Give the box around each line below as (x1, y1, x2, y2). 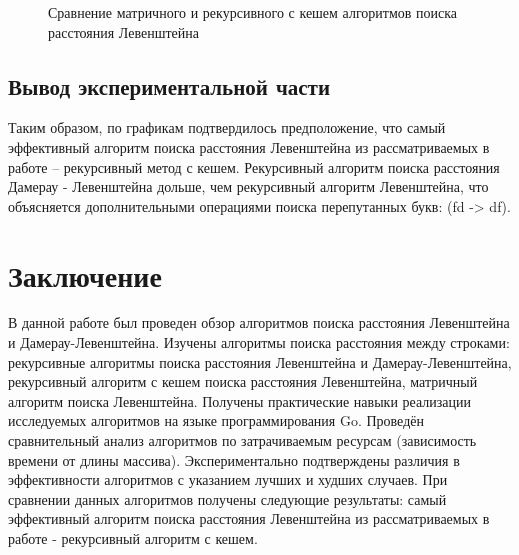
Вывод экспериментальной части (8, 70, 331, 101)
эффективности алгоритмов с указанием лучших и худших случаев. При (8, 469, 448, 490)
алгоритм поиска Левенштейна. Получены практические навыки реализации (8, 390, 471, 411)
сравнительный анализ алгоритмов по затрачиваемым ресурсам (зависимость (8, 430, 477, 451)
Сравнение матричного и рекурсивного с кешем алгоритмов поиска (48, 2, 458, 22)
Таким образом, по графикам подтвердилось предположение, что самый (8, 117, 446, 138)
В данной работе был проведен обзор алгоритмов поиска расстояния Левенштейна (8, 312, 510, 333)
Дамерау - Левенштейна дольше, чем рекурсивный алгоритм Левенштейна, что (8, 176, 489, 197)
